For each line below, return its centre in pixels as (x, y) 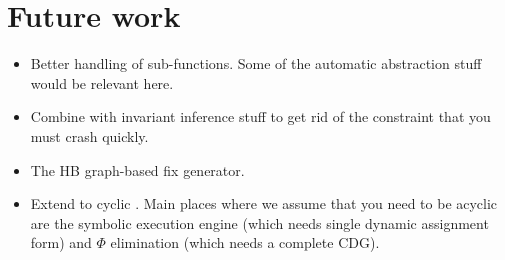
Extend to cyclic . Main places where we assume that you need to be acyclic (264, 203)
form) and (61, 242)
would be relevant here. (102, 82)
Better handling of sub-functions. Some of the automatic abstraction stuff (256, 63)
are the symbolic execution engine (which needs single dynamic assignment (259, 222)
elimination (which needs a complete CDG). (245, 242)
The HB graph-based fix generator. (137, 169)
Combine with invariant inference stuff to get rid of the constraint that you (260, 116)
